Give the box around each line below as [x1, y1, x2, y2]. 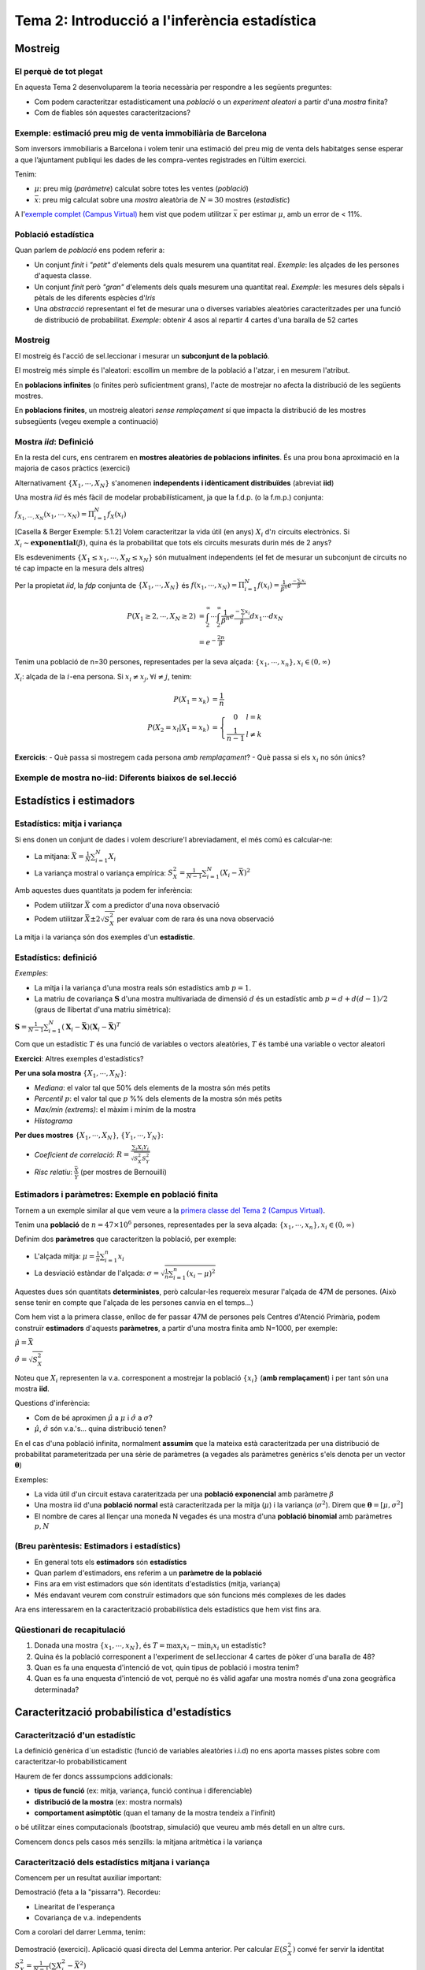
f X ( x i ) [107, 510, 127, 521]
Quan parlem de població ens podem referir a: [14, 245, 165, 255]
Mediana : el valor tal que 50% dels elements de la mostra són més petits [34, 1083, 271, 1092]
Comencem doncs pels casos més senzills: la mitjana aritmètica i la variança [14, 1837, 263, 1846]
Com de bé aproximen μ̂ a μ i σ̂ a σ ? [34, 1413, 153, 1422]
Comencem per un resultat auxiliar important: [14, 1872, 162, 1883]
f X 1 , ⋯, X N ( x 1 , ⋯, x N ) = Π [14, 510, 94, 522]
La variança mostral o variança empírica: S [34, 868, 173, 878]
